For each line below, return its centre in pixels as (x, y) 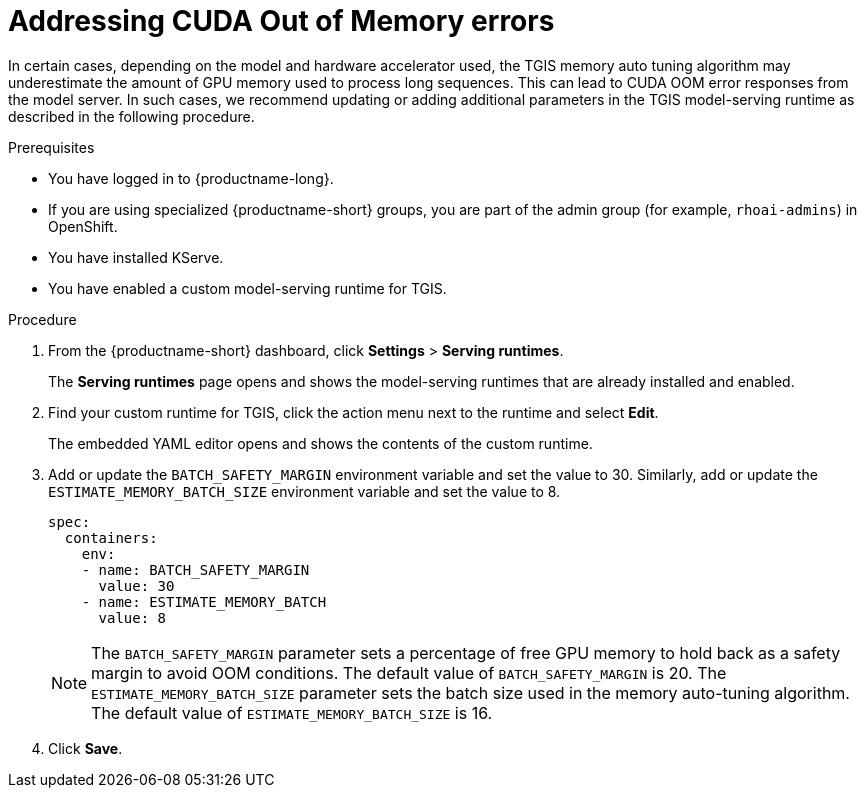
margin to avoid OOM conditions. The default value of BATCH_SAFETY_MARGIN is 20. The (409, 672)
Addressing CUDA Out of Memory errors (281, 21)
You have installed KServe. (136, 257)
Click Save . (85, 748)
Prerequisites (51, 147)
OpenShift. (83, 226)
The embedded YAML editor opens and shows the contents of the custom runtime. (320, 443)
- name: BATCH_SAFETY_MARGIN (195, 569)
